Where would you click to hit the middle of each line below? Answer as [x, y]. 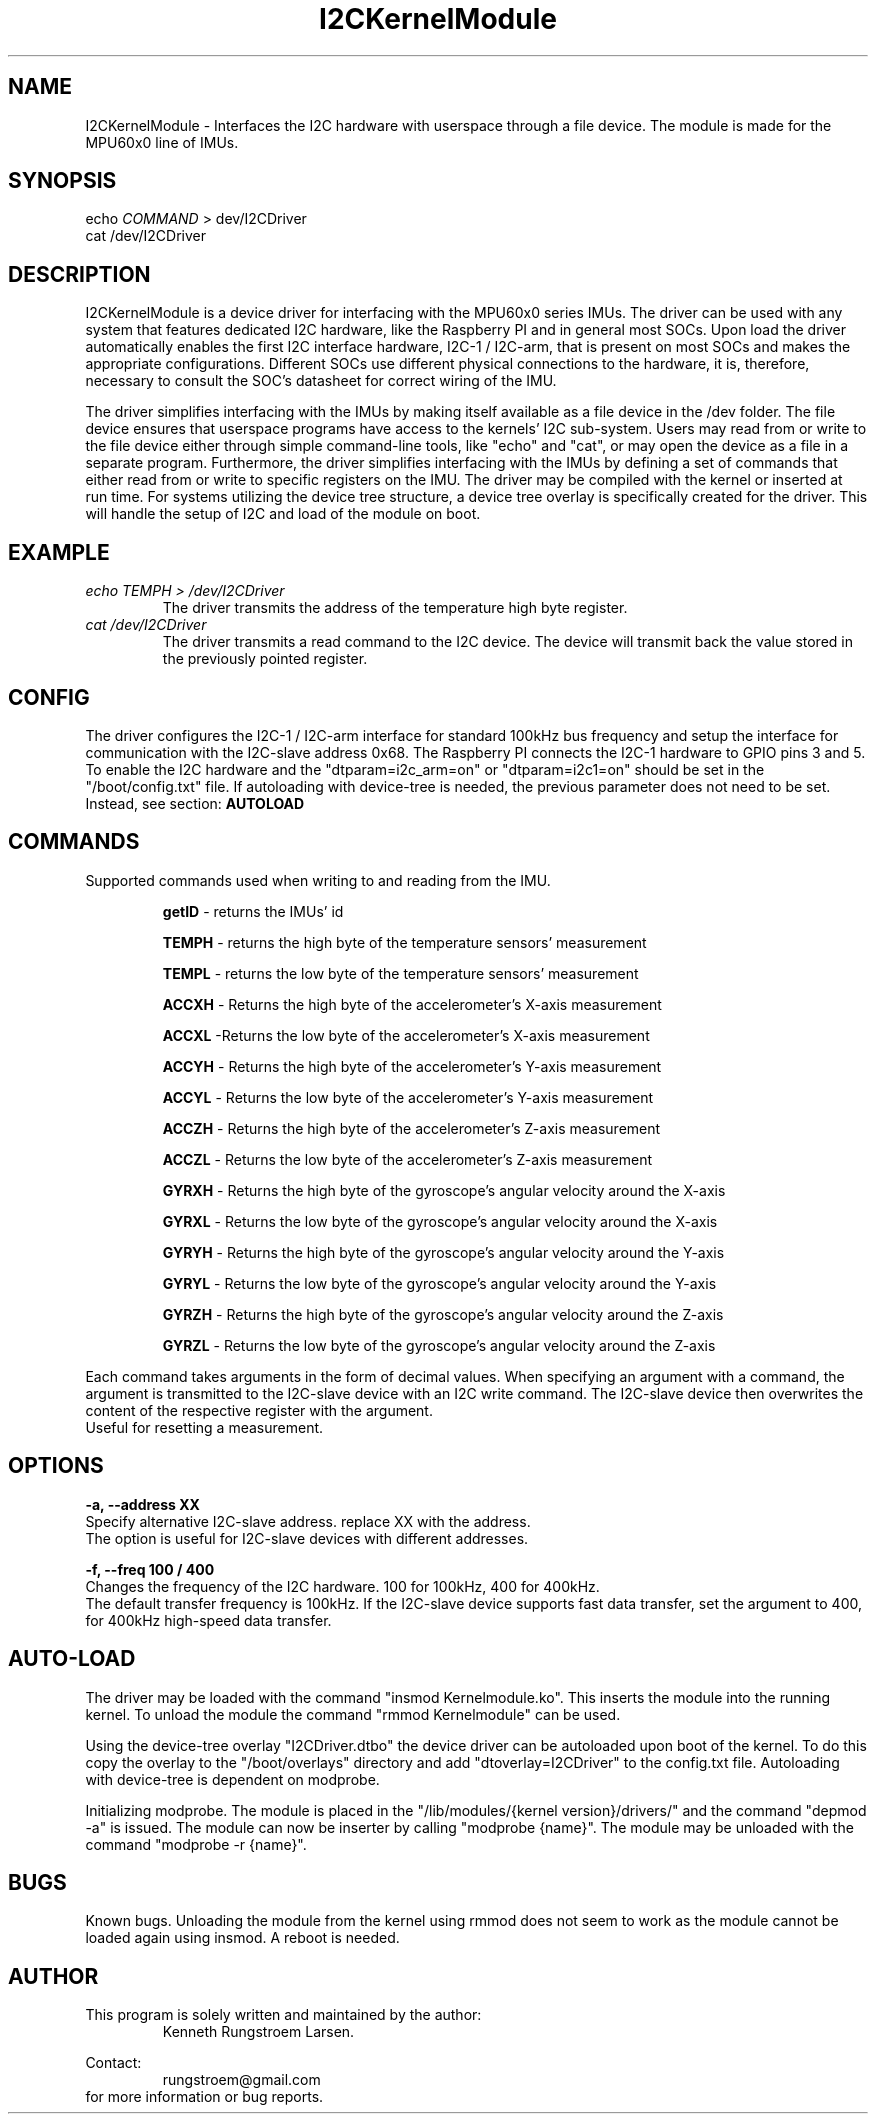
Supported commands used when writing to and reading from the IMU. [318, 880]
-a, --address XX [142, 1504]
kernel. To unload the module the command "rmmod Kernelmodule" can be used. [353, 1714]
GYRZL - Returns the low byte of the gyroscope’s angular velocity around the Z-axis [439, 1345]
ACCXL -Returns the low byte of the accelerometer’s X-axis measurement [406, 1035]
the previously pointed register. [265, 659]
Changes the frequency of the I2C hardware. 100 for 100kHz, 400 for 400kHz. [342, 1586]
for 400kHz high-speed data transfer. [208, 1620]
